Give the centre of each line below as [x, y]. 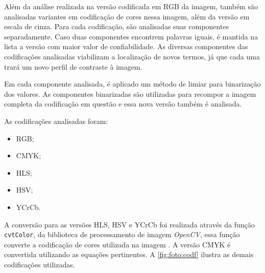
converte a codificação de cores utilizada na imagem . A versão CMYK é [117, 244]
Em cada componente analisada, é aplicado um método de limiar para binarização [132, 84]
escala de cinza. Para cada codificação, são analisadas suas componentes [117, 26]
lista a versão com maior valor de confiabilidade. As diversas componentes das [126, 46]
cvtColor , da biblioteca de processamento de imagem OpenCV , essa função [122, 234]
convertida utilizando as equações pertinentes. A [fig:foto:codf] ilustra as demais [129, 254]
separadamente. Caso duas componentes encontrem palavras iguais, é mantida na [131, 36]
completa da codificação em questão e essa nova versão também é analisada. [123, 104]
